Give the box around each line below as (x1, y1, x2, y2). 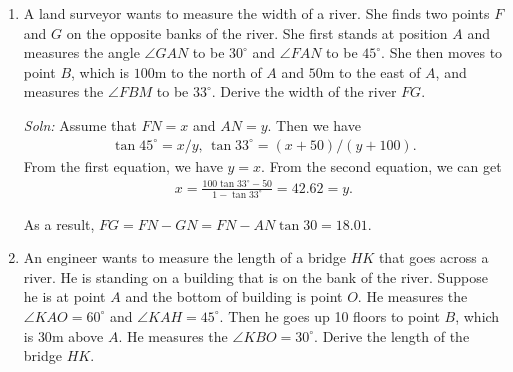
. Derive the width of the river (211, 81, 397, 102)
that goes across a (378, 247, 489, 268)
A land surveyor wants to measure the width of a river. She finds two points (23, 3, 490, 23)
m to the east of (322, 61, 421, 82)
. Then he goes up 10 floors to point (219, 305, 440, 326)
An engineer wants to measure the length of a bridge (23, 247, 347, 268)
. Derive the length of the (314, 325, 470, 346)
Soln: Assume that (23, 114, 137, 135)
